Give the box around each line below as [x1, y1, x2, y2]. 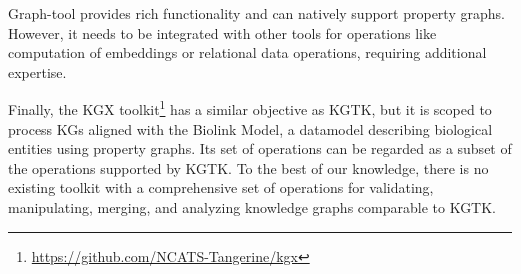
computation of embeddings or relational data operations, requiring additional [8, 42, 487, 63]
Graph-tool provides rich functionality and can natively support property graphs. [8, 3, 505, 23]
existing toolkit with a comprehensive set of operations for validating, [8, 177, 434, 198]
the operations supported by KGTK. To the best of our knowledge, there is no [8, 157, 489, 178]
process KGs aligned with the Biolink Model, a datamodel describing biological [8, 118, 493, 139]
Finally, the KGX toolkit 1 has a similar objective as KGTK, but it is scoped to [8, 96, 492, 120]
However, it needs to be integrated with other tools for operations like [8, 22, 437, 43]
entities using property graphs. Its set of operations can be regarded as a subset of [8, 138, 512, 159]
